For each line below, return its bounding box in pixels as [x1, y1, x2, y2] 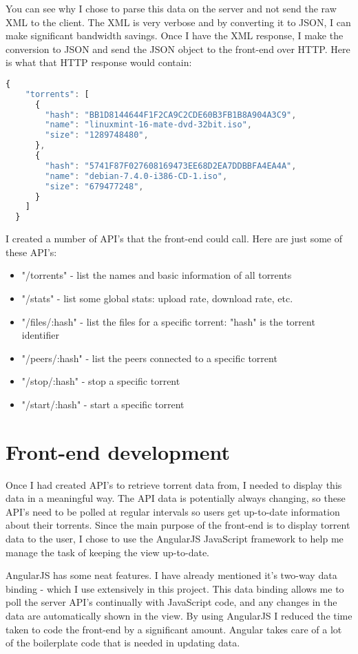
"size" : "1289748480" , [45, 130, 149, 140]
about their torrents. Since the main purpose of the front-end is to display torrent [6, 518, 350, 532]
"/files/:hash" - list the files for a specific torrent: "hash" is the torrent [21, 314, 315, 328]
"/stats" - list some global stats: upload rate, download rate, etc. [21, 291, 293, 305]
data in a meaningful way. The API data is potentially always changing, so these [6, 491, 346, 505]
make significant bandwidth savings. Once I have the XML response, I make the [6, 28, 344, 43]
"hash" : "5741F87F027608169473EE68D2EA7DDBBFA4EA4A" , [45, 160, 297, 171]
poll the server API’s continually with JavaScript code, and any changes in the [6, 595, 337, 609]
